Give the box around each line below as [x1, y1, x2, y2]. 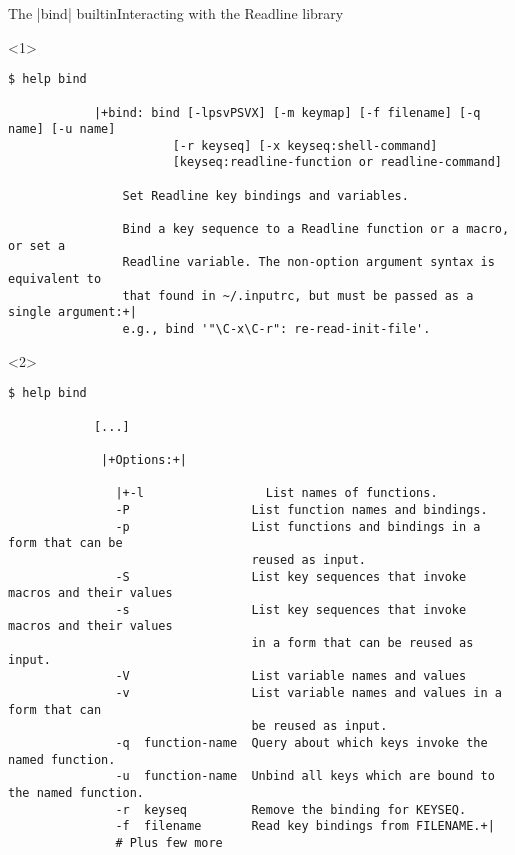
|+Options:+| [101, 452, 187, 467]
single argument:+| [8, 305, 137, 320]
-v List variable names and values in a [115, 686, 502, 701]
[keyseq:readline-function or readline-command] [172, 155, 502, 170]
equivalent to [8, 272, 102, 287]
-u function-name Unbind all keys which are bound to [115, 769, 495, 784]
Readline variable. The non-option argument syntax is [122, 255, 495, 270]
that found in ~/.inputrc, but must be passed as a [122, 288, 474, 303]
